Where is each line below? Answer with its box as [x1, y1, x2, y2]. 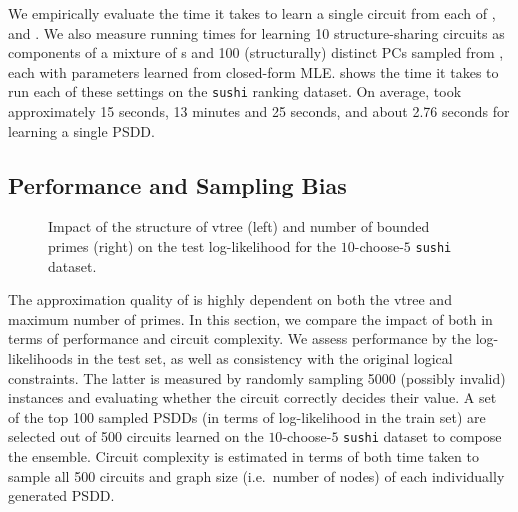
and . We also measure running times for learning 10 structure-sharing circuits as [8, 22, 505, 43]
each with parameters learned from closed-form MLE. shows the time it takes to [8, 61, 499, 82]
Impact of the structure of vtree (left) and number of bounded [48, 216, 430, 237]
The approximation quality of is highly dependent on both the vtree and [8, 289, 452, 310]
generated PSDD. [8, 485, 115, 506]
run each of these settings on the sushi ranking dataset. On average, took [8, 81, 462, 102]
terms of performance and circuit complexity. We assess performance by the [8, 328, 471, 349]
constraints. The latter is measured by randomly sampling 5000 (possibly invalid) [8, 367, 506, 388]
